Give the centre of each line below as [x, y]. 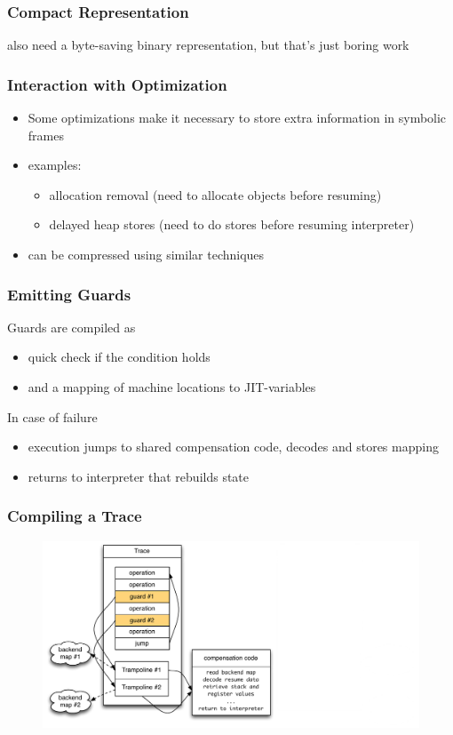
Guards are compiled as [72, 327]
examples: [55, 165]
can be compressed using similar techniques [146, 254]
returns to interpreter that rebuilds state [139, 476]
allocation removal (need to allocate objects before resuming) [215, 194]
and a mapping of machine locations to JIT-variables [172, 387]
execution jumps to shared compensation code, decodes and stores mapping [233, 447]
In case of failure [52, 416]
